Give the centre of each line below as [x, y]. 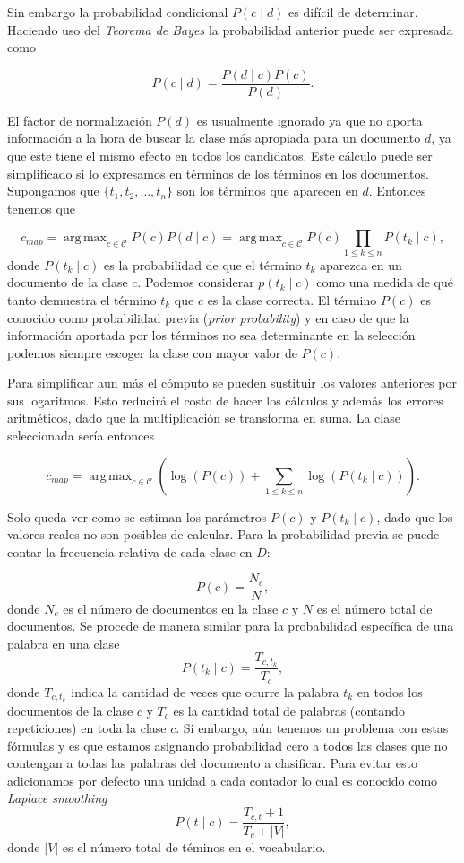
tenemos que [41, 208]
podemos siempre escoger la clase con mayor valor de [152, 352]
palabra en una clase [64, 643]
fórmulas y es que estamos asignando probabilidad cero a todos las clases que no [228, 745]
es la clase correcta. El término [292, 299]
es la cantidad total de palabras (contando [289, 710]
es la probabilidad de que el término [203, 264]
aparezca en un [361, 264]
